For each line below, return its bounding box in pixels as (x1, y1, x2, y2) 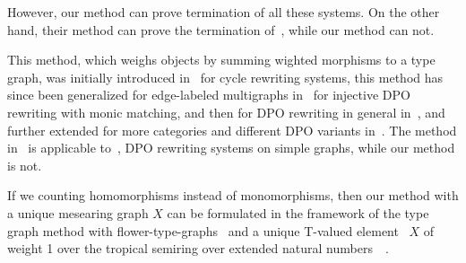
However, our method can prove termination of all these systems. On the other (7, 3, 440, 21)
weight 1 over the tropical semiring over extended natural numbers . (7, 239, 389, 258)
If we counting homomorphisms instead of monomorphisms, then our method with (7, 186, 459, 205)
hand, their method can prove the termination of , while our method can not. (7, 20, 435, 39)
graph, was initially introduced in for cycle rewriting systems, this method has (7, 67, 444, 86)
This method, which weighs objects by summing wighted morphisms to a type (7, 50, 436, 69)
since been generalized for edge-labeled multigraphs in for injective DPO (7, 85, 410, 104)
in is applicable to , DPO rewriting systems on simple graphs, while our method (7, 138, 455, 157)
